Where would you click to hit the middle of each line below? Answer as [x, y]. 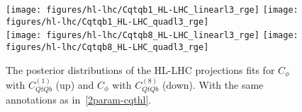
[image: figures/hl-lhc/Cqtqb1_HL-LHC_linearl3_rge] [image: [152, 10]
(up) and [75, 84]
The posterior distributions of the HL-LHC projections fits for [140, 69]
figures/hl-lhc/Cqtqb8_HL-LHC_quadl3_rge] [107, 47]
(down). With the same [213, 84]
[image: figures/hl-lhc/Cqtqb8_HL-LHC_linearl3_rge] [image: [152, 36]
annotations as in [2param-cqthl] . [79, 100]
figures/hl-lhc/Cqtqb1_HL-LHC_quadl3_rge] [107, 21]
